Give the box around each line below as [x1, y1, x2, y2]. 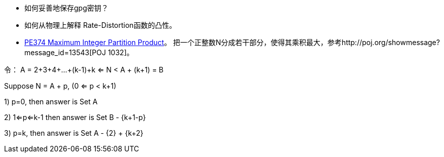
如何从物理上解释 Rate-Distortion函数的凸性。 [24, 21, 176, 29]
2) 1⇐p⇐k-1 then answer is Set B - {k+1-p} [4, 113, 146, 122]
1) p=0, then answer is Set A [4, 97, 98, 106]
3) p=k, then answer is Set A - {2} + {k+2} [4, 129, 143, 137]
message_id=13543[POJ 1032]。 [24, 48, 134, 57]
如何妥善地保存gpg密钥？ [24, 4, 108, 12]
